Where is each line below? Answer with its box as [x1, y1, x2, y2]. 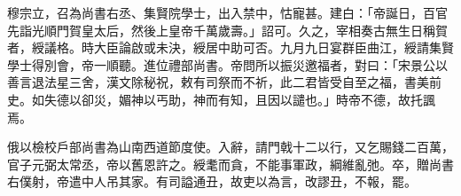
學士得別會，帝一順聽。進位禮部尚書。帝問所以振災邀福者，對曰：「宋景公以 [7, 55, 448, 74]
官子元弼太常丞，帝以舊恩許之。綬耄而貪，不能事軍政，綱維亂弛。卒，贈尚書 [7, 154, 454, 173]
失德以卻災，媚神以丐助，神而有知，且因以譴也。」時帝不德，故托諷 [43, 90, 435, 108]
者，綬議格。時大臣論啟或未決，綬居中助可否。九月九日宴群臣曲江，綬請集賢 [7, 38, 454, 57]
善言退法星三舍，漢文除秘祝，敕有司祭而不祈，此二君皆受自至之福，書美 [7, 73, 429, 91]
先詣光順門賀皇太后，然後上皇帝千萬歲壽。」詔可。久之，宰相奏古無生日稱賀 [7, 20, 448, 39]
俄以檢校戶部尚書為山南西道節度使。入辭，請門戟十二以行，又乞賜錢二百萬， [7, 137, 454, 156]
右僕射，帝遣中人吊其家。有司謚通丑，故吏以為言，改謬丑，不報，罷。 [7, 172, 417, 191]
